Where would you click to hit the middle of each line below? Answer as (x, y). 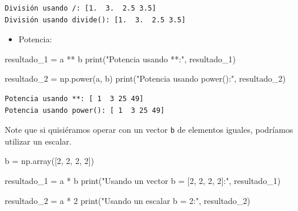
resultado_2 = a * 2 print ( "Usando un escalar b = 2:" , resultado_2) (128, 200)
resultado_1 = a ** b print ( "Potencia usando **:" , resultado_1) (120, 58)
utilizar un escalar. (38, 141)
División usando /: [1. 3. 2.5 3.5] (81, 8)
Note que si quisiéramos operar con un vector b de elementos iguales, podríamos (149, 130)
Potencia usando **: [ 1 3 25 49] (74, 98)
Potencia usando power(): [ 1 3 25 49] (85, 110)
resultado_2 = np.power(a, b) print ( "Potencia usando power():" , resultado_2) (145, 78)
